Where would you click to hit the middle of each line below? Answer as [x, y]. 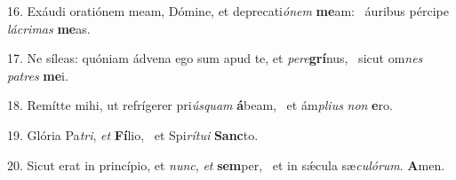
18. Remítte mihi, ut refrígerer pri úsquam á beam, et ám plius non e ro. [200, 105]
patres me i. [38, 75]
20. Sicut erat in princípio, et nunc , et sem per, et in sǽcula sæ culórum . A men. [226, 164]
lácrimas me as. [49, 28]
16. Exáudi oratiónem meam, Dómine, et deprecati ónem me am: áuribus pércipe [228, 11]
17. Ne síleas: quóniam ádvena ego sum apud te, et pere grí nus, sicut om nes [215, 58]
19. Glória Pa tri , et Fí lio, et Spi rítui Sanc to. [133, 134]
